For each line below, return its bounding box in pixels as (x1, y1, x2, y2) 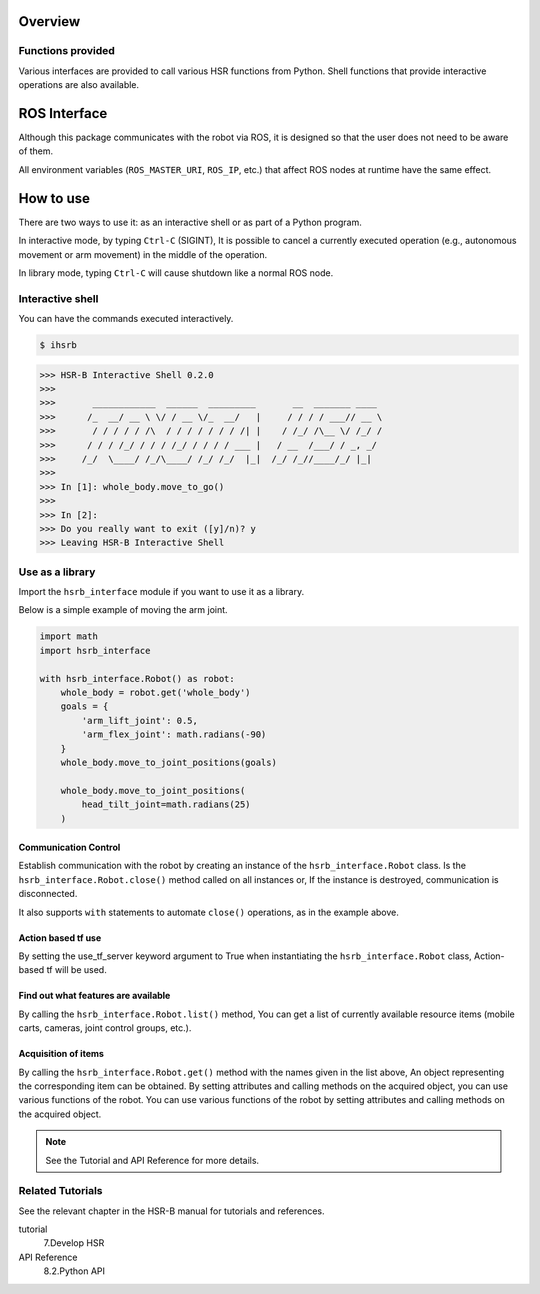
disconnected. (18, 888, 78, 900)
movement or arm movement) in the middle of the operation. (18, 248, 268, 260)
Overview (18, 13, 81, 30)
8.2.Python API (43, 1265, 105, 1277)
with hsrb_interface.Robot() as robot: (39, 673, 235, 684)
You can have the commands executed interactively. (18, 313, 234, 325)
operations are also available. (18, 79, 140, 91)
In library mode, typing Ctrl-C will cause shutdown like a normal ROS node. (18, 266, 334, 279)
